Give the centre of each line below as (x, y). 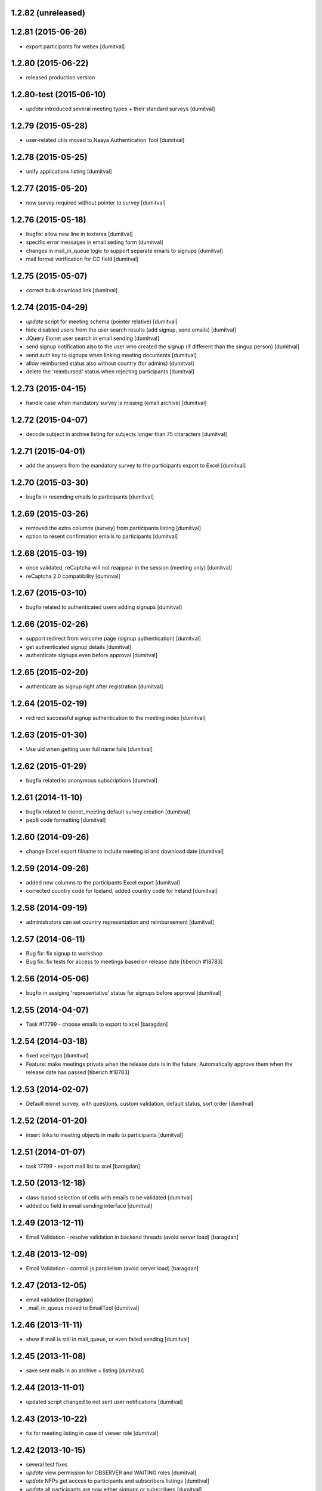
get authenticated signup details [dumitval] (79, 646)
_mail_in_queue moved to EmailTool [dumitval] (83, 1308)
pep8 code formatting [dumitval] (66, 820)
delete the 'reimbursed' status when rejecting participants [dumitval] (110, 372)
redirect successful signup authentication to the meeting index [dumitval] (116, 717)
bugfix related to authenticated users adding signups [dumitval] (104, 607)
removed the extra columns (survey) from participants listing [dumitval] (114, 528)
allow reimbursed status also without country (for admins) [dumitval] (110, 363)
